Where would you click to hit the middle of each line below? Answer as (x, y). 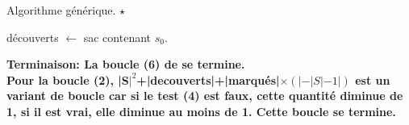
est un (373, 79)
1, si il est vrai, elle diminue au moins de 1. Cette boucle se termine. (201, 111)
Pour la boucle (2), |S (68, 79)
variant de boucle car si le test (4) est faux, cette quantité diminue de (205, 96)
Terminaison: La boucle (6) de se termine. (126, 64)
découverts (33, 37)
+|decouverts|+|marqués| (208, 79)
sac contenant (117, 37)
